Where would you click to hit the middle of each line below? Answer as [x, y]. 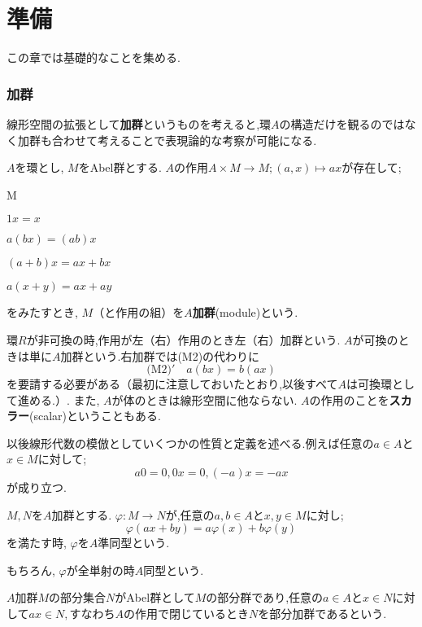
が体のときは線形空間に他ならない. [204, 399]
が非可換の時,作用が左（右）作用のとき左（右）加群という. [183, 339]
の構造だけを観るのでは [342, 123]
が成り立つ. [37, 487]
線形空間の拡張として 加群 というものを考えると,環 [139, 123]
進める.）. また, [59, 399]
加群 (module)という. [245, 312]
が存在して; [372, 167]
